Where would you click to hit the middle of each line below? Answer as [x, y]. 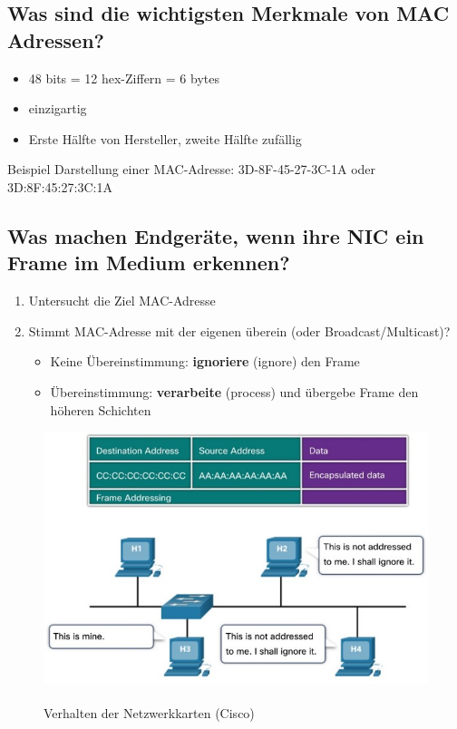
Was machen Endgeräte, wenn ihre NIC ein [216, 235]
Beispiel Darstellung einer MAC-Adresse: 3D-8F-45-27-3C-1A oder [192, 169]
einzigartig [58, 108]
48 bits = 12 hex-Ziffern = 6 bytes [124, 78]
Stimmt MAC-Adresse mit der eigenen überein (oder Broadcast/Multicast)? [239, 330]
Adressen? [56, 39]
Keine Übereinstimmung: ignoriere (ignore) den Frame [205, 361]
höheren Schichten [101, 409]
